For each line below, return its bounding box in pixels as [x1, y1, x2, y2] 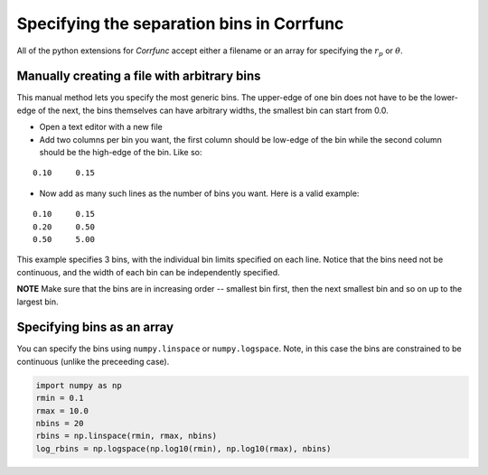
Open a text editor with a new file [39, 122, 163, 133]
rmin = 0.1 [35, 393, 84, 404]
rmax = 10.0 [35, 405, 89, 415]
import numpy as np [35, 380, 122, 390]
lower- [434, 92, 458, 103]
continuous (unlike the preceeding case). [16, 356, 170, 367]
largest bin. [16, 296, 59, 307]
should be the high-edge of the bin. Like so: [39, 147, 202, 158]
